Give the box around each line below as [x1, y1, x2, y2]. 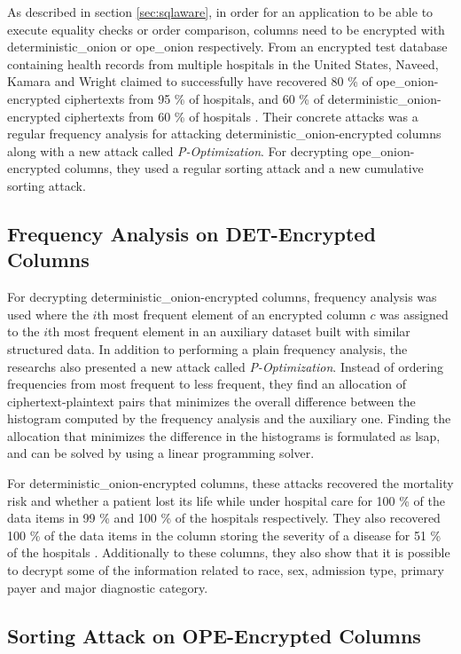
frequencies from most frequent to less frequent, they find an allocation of [7, 374, 407, 393]
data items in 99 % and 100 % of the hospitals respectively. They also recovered [7, 508, 441, 527]
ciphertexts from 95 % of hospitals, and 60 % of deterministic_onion [64, 89, 438, 107]
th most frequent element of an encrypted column [97, 304, 366, 323]
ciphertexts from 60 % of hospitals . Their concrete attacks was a [64, 106, 418, 125]
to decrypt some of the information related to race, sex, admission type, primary [7, 561, 444, 579]
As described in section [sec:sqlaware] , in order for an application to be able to [7, 3, 434, 20]
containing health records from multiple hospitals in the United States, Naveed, [7, 54, 439, 73]
